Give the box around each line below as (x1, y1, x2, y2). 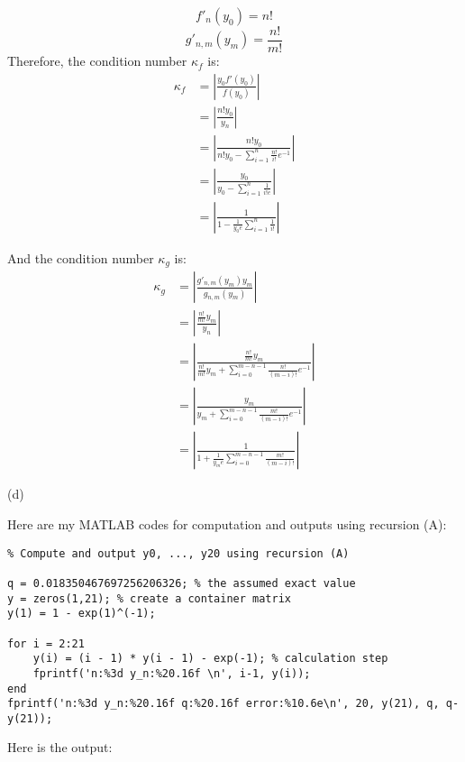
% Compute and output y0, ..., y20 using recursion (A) (7, 546, 350, 560)
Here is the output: (7, 738, 113, 757)
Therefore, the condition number (7, 51, 187, 70)
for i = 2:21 (7, 637, 85, 650)
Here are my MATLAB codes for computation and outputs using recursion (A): (7, 515, 447, 534)
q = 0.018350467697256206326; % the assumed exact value (7, 576, 356, 590)
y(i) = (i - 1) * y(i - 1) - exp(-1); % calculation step (32, 652, 388, 666)
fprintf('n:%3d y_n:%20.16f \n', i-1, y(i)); (32, 666, 311, 680)
